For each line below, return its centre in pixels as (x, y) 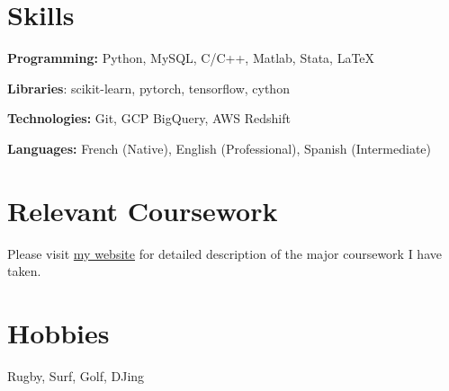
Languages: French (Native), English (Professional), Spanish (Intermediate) (219, 148)
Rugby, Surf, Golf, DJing (76, 375)
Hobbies (58, 333)
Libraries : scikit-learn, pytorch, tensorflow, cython (148, 88)
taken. (24, 271)
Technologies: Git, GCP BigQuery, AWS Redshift (149, 118)
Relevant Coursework (143, 210)
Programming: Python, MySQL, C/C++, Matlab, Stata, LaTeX (191, 58)
